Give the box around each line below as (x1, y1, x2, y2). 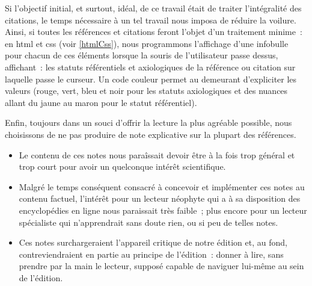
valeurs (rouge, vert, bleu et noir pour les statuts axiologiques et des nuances (5, 84, 288, 97)
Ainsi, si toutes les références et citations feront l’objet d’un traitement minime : (5, 25, 302, 38)
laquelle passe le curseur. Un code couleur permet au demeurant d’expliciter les (5, 72, 297, 85)
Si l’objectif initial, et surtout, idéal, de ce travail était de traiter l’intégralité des (5, 2, 302, 14)
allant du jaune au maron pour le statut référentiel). (5, 96, 197, 108)
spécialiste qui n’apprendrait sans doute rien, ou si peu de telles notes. (19, 216, 278, 228)
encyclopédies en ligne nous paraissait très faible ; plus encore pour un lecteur (19, 204, 307, 216)
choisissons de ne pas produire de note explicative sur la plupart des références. (5, 128, 296, 140)
